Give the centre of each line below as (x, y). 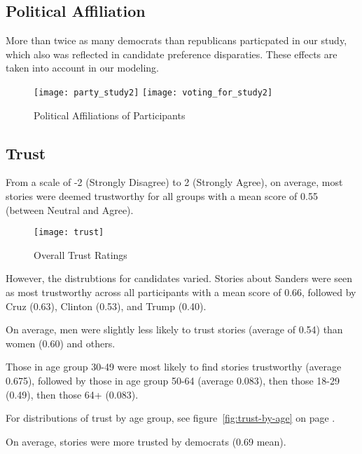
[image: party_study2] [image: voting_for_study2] (153, 92)
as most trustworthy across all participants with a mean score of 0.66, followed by (181, 292)
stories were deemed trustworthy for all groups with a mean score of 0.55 (162, 196)
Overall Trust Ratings (81, 254)
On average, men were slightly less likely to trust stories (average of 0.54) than (174, 329)
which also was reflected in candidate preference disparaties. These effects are (172, 54)
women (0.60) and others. (61, 343)
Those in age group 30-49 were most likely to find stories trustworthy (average (174, 367)
